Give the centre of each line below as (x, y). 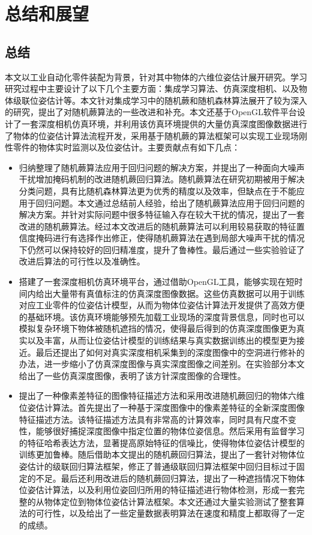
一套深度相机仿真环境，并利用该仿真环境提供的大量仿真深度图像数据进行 (164, 123)
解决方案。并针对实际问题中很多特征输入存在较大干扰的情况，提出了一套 (162, 214)
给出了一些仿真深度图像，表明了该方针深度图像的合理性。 (132, 375)
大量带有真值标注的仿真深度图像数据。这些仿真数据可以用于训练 (178, 293)
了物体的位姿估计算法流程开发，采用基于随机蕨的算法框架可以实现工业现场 (152, 135)
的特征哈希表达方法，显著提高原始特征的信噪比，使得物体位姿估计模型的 (162, 442)
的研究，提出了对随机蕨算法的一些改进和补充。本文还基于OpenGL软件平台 (151, 112)
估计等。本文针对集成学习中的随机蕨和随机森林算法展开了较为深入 (177, 100)
